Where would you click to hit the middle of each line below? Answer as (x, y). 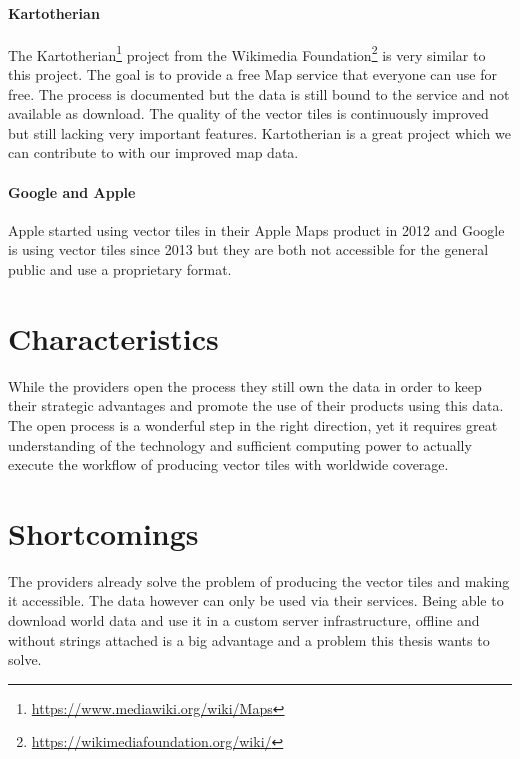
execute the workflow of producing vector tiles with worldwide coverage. (228, 464)
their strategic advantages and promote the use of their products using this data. (256, 405)
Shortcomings (103, 532)
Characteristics (113, 337)
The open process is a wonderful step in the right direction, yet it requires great (253, 424)
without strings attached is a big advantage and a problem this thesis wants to (249, 639)
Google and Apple (72, 191)
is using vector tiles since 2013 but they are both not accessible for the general (248, 249)
